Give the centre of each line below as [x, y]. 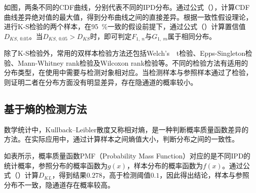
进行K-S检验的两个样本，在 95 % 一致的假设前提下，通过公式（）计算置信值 [125, 26]
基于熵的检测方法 [45, 109]
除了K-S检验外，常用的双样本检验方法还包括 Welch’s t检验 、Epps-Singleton [125, 53]
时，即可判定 [111, 36]
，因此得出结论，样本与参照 [204, 175]
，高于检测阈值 [127, 175]
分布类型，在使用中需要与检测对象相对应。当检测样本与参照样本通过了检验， [128, 72]
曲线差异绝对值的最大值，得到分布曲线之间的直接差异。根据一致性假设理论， [128, 17]
